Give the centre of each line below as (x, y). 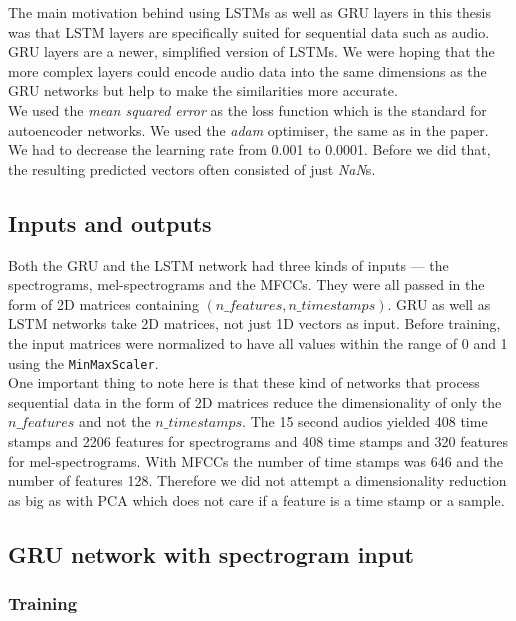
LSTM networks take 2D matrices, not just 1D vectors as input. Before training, (254, 323)
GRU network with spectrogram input (211, 553)
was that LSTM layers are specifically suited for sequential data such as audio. (249, 31)
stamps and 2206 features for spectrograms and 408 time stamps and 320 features (258, 440)
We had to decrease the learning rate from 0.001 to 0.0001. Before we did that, (249, 149)
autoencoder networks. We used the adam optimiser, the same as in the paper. (248, 129)
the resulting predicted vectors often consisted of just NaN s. (192, 168)
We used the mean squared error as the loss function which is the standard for (247, 109)
